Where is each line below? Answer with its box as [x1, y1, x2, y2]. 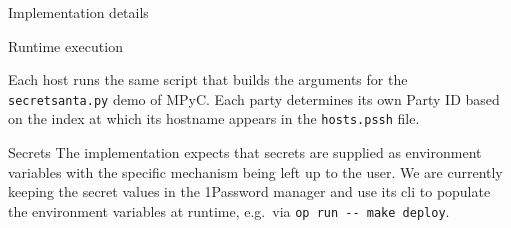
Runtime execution [8, 35, 123, 56]
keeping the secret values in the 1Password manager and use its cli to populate [8, 181, 491, 202]
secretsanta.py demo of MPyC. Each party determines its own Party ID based [8, 88, 500, 109]
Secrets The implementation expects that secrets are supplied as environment [8, 142, 482, 163]
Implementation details [8, 2, 149, 22]
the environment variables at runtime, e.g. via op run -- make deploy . [8, 200, 450, 221]
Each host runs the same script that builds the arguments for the [8, 69, 408, 90]
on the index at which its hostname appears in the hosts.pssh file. [8, 108, 420, 129]
